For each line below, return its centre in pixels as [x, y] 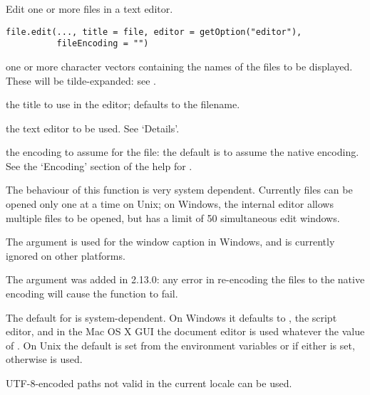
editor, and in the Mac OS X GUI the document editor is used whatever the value [185, 331]
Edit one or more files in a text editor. [89, 9]
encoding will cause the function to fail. [92, 294]
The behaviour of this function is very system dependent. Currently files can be [179, 190]
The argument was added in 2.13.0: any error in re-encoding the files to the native [185, 279]
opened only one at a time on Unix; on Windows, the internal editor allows [170, 204]
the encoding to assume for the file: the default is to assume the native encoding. [183, 152]
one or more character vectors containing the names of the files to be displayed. [179, 66]
